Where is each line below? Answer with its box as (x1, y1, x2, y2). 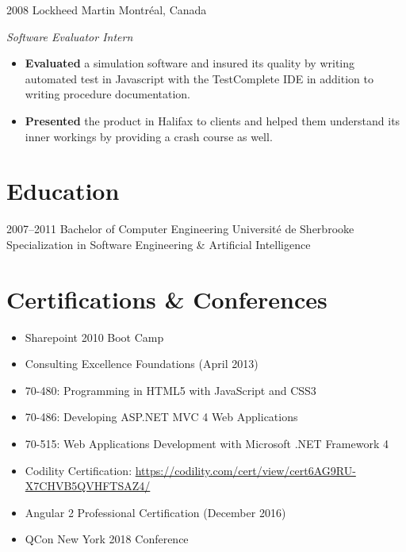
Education (6, 174, 120, 207)
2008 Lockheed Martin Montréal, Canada (6, 2, 207, 17)
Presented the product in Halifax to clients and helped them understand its (25, 112, 400, 128)
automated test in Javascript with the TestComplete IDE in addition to (25, 70, 373, 86)
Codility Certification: (25, 462, 132, 478)
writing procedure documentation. (25, 86, 191, 102)
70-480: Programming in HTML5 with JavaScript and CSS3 (25, 381, 316, 398)
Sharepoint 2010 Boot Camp (25, 328, 164, 345)
